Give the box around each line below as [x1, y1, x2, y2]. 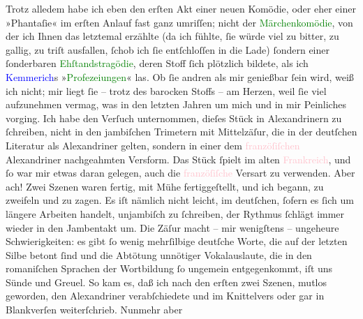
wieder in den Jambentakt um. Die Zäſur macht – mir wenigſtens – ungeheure [6, 220, 339, 235]
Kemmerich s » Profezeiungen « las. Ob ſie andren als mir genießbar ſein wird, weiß [6, 69, 354, 84]
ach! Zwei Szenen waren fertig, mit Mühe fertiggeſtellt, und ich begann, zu [6, 179, 324, 193]
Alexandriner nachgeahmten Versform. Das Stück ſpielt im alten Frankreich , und [6, 151, 351, 166]
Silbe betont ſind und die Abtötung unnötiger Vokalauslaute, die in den [6, 247, 312, 262]
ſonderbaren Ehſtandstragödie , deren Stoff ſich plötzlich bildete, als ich [6, 56, 309, 71]
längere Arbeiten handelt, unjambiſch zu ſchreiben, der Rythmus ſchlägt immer [6, 206, 345, 221]
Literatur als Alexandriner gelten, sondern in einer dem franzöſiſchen [6, 138, 300, 152]
